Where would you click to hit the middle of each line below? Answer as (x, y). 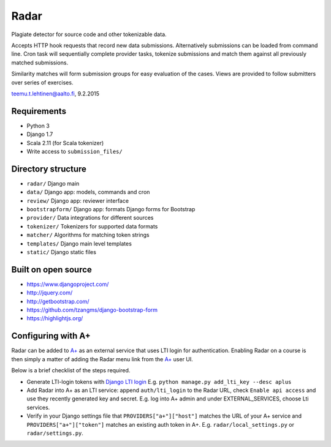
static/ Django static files (61, 252)
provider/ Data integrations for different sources (90, 218)
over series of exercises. (42, 82)
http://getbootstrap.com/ (58, 301)
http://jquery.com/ (50, 293)
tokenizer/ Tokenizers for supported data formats (92, 226)
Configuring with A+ (51, 336)
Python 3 (38, 126)
